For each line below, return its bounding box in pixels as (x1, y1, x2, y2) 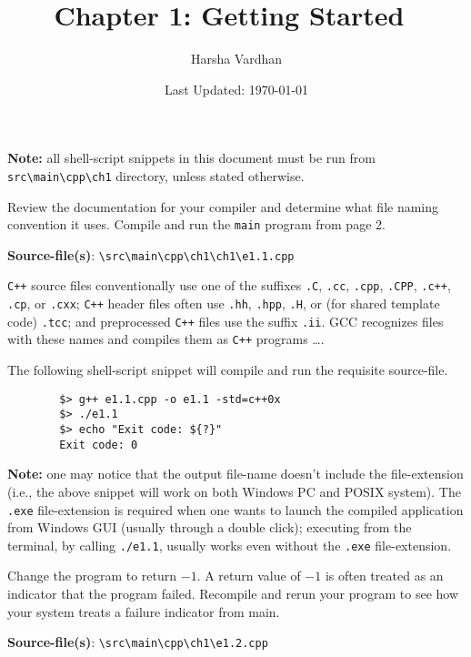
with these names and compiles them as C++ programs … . (7, 329, 325, 349)
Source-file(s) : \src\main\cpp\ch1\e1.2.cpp (7, 632, 268, 652)
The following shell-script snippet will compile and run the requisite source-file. (7, 360, 448, 379)
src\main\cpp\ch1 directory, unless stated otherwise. (7, 166, 305, 185)
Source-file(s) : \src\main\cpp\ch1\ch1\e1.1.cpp (7, 245, 295, 264)
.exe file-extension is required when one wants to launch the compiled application (7, 500, 464, 519)
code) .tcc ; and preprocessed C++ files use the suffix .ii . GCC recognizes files (7, 311, 444, 330)
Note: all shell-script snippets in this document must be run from (7, 148, 376, 167)
